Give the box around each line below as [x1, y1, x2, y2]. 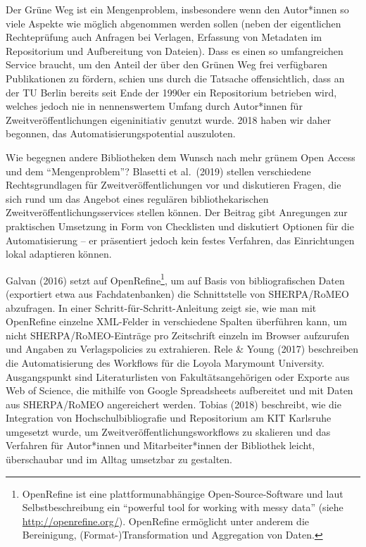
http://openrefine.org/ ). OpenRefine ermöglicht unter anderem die [22, 513, 310, 528]
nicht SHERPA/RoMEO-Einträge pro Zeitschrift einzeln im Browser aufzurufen [6, 327, 350, 342]
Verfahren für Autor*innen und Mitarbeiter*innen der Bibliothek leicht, [6, 438, 315, 453]
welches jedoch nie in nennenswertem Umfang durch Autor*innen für [6, 99, 303, 113]
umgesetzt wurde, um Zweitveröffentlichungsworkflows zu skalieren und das [6, 424, 331, 439]
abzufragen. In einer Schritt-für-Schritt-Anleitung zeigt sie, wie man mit [6, 300, 317, 315]
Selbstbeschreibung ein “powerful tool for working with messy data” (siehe [22, 500, 343, 515]
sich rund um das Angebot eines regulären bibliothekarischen [6, 191, 269, 206]
